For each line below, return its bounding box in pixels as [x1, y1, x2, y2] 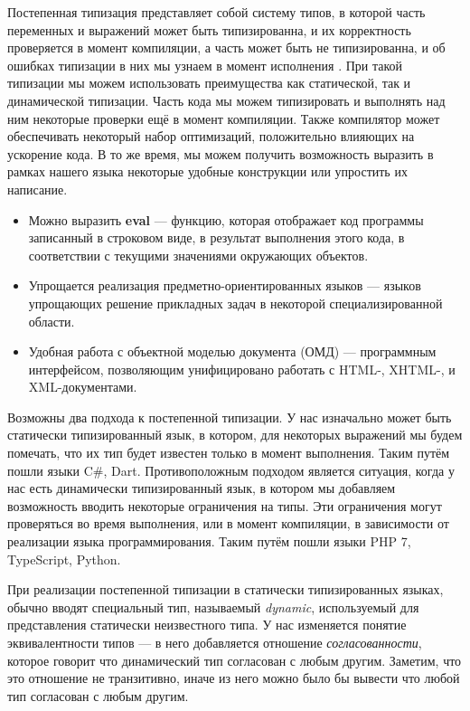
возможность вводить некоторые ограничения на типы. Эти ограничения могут [7, 496, 442, 515]
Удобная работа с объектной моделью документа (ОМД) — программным [28, 342, 437, 361]
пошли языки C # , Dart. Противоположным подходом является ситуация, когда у [7, 460, 455, 479]
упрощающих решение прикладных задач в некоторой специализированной [28, 293, 443, 312]
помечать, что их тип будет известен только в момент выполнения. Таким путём [7, 443, 450, 462]
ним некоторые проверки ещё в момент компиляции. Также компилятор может [7, 109, 440, 128]
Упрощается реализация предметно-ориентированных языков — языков [28, 276, 421, 295]
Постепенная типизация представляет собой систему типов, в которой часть [7, 3, 426, 21]
